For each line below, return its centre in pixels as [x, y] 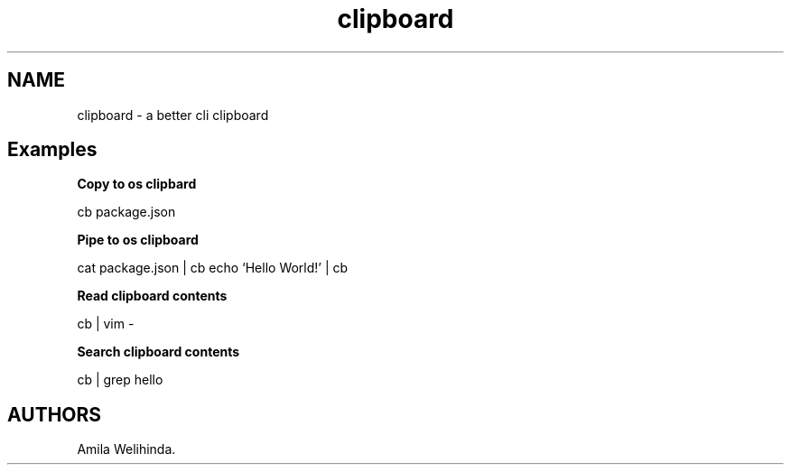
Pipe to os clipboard [138, 240]
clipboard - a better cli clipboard [173, 115]
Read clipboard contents [152, 296]
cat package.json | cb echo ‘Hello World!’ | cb [213, 268]
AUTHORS [55, 414]
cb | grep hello [120, 380]
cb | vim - [106, 324]
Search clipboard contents [158, 352]
